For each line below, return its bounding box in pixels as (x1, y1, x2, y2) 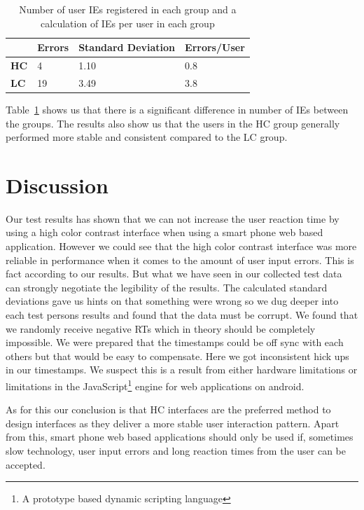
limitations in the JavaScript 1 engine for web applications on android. (6, 377, 304, 393)
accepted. (6, 457, 45, 471)
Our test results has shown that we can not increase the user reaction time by (6, 211, 339, 226)
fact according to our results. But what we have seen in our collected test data (6, 266, 342, 281)
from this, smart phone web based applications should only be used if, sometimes (6, 429, 353, 444)
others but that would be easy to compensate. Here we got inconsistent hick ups (6, 348, 349, 363)
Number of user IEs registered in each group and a (19, 2, 237, 16)
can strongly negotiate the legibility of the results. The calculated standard (6, 280, 328, 294)
